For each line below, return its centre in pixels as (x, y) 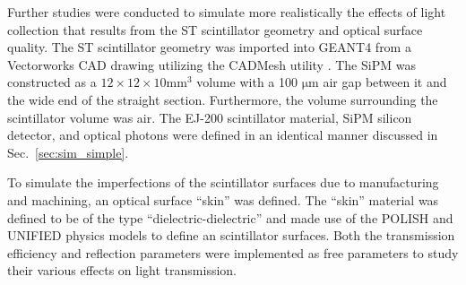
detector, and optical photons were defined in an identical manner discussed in (223, 135)
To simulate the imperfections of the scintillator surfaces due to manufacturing (223, 182)
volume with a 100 (247, 82)
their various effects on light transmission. (122, 270)
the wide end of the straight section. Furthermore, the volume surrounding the (223, 99)
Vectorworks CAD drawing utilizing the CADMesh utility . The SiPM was (211, 64)
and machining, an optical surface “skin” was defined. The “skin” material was (223, 199)
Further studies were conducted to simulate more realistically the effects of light (227, 12)
